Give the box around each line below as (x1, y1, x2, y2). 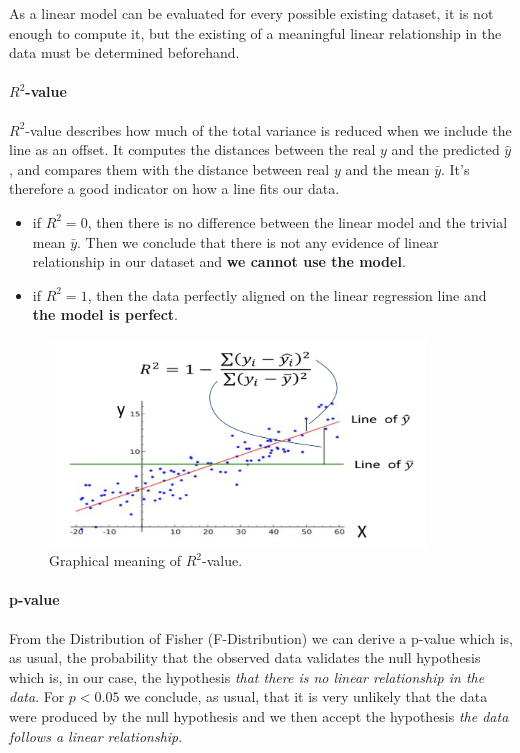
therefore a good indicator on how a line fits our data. (9, 178, 340, 199)
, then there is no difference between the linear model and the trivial (87, 211, 508, 232)
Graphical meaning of (49, 550, 181, 571)
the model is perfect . (32, 304, 179, 325)
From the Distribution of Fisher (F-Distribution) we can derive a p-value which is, (9, 627, 513, 648)
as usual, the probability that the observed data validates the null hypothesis (9, 647, 481, 668)
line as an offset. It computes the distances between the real (9, 139, 376, 160)
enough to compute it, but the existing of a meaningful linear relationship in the (9, 22, 502, 43)
